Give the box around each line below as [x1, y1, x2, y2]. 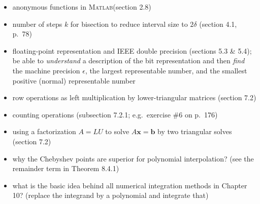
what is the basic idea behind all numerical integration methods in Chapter [12, 180, 247, 190]
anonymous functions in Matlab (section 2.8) [12, 2, 151, 12]
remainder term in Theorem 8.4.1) [12, 163, 119, 174]
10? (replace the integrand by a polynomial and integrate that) [12, 190, 209, 200]
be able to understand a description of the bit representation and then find [12, 55, 245, 66]
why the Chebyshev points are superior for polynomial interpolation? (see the [12, 153, 254, 164]
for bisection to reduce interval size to [70, 18, 188, 29]
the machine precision [12, 65, 80, 75]
